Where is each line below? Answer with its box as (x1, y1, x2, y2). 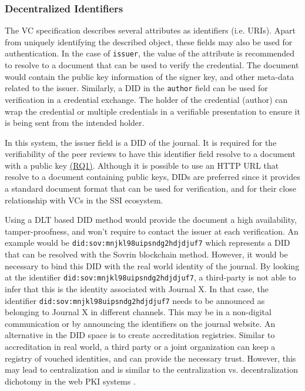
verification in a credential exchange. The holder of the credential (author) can (5, 93, 288, 105)
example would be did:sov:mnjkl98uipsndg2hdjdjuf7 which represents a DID (5, 236, 290, 249)
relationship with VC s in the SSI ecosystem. (5, 193, 163, 206)
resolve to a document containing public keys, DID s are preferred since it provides (5, 171, 300, 183)
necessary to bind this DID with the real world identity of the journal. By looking (5, 259, 300, 272)
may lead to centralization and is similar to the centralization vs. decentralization (5, 363, 298, 376)
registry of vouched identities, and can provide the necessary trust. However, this (5, 352, 296, 364)
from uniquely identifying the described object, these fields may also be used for (5, 35, 293, 48)
